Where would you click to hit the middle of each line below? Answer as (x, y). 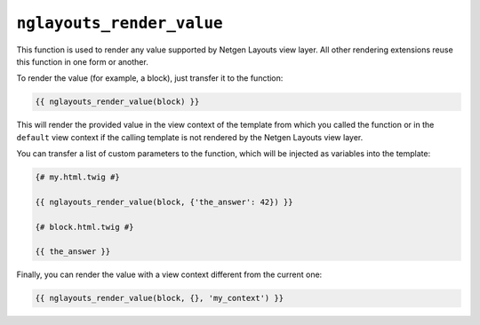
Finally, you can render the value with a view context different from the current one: (169, 274)
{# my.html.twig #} (77, 177)
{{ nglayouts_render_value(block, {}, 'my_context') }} (160, 298)
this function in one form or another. (82, 61)
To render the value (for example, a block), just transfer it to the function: (150, 78)
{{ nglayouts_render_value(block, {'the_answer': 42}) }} (164, 202)
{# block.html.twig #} (84, 227)
